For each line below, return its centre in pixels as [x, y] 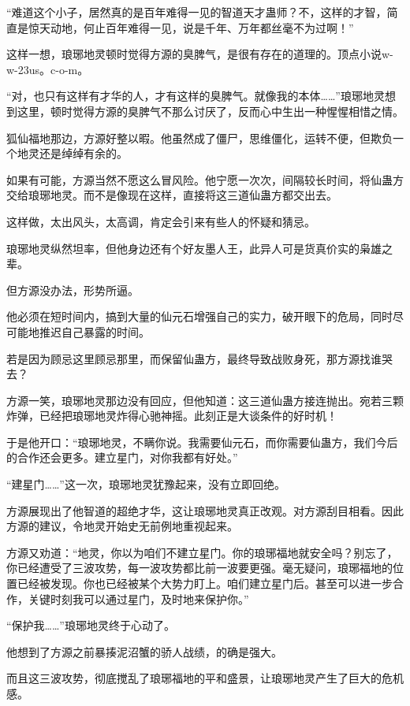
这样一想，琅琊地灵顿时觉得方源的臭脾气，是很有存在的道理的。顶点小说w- [200, 54]
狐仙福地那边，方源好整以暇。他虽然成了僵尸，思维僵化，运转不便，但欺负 [199, 137]
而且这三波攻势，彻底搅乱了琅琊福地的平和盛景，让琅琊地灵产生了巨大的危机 [205, 678]
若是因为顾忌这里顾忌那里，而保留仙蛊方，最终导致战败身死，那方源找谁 [194, 358]
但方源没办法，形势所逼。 [73, 290]
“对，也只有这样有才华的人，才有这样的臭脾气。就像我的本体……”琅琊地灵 [196, 96]
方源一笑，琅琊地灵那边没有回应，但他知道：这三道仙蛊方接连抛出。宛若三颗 [205, 400]
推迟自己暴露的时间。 [94, 331]
